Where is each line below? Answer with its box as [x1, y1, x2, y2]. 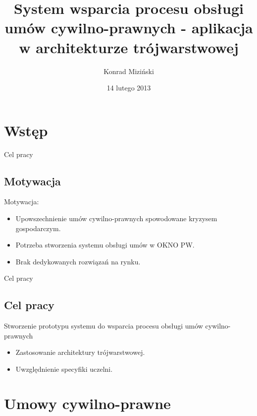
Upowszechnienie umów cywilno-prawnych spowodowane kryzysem [15, 213, 217, 224]
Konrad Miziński [103, 66, 154, 76]
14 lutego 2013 [106, 83, 151, 93]
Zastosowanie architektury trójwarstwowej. [15, 347, 145, 357]
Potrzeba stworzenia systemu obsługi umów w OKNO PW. [15, 240, 195, 250]
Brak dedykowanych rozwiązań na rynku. [15, 256, 141, 266]
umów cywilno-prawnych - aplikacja [4, 17, 253, 38]
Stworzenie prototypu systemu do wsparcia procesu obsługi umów [4, 321, 203, 331]
